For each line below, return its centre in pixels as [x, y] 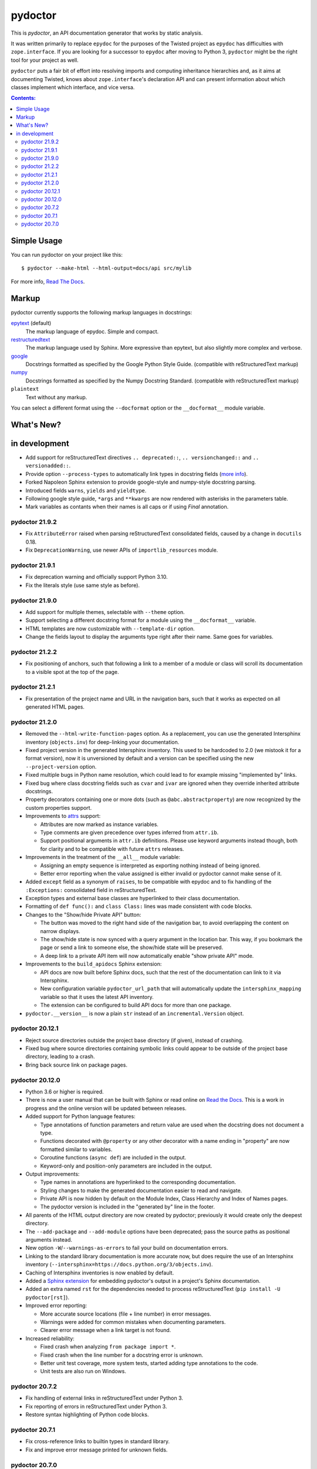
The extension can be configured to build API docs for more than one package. [136, 1005]
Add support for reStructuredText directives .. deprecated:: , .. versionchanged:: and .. [142, 457]
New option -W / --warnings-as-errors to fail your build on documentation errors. [127, 1248]
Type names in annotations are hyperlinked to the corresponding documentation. [138, 1182]
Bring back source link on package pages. [76, 1065]
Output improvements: [53, 1174]
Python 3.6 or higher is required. [65, 1092]
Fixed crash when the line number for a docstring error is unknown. [122, 1355]
